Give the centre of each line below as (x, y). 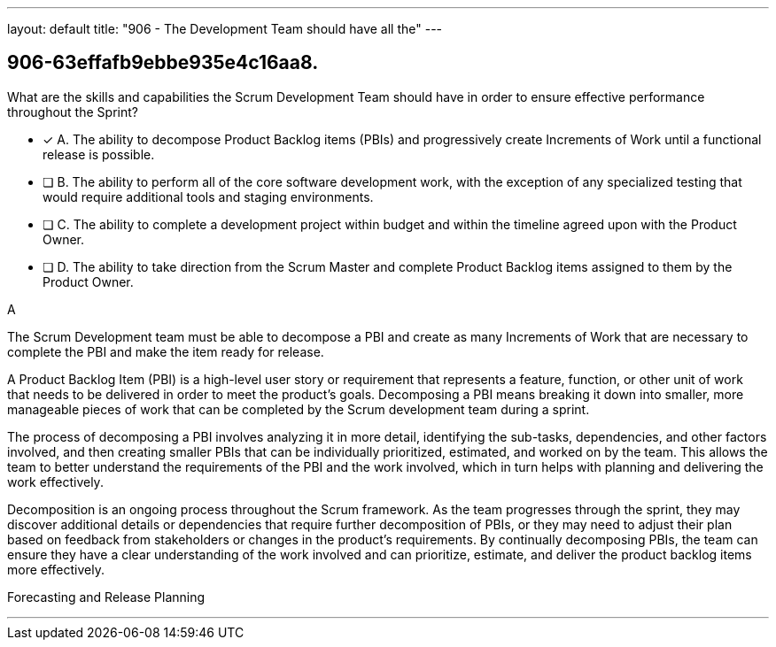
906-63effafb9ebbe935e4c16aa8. (163, 63)
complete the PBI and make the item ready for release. (166, 351)
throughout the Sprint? (73, 112)
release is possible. (99, 154)
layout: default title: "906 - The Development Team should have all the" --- (225, 29)
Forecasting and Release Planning (106, 597)
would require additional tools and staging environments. (208, 196)
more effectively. (56, 569)
